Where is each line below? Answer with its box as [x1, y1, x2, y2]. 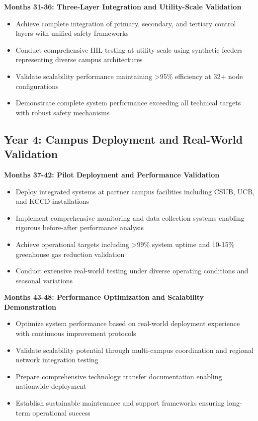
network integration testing [15, 354, 98, 365]
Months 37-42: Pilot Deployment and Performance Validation [4, 169, 220, 179]
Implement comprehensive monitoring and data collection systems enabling [15, 212, 245, 223]
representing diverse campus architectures [15, 54, 143, 65]
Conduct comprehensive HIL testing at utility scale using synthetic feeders [15, 44, 243, 55]
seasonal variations [15, 275, 73, 285]
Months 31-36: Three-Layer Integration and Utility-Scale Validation [4, 1, 242, 11]
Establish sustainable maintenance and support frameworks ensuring [15, 398, 225, 408]
